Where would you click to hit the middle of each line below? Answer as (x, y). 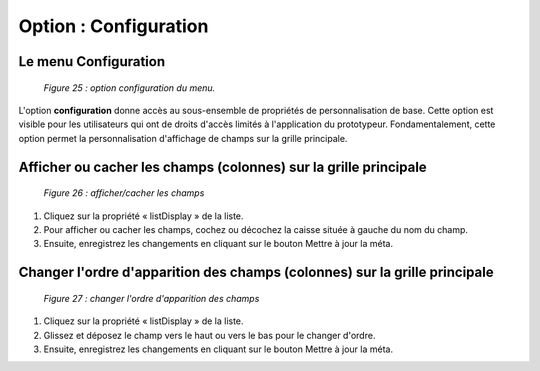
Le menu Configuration (91, 61)
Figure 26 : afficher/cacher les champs (124, 193)
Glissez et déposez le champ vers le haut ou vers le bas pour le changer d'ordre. (209, 335)
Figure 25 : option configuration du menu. (129, 87)
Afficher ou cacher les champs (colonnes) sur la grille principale (222, 166)
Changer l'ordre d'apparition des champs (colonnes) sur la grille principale (256, 272)
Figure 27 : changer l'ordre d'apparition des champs (151, 298)
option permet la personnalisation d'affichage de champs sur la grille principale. (183, 138)
